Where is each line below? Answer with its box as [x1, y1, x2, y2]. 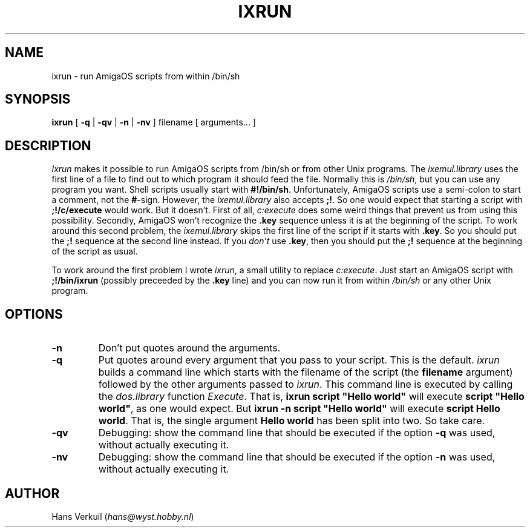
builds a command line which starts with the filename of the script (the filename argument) [98, 366, 513, 379]
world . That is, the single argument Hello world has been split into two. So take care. [98, 414, 485, 427]
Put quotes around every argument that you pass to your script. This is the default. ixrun [98, 354, 500, 367]
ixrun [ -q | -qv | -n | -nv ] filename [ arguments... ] [51, 117, 256, 128]
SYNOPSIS [5, 91, 71, 107]
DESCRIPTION [5, 138, 91, 153]
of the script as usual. [51, 246, 138, 257]
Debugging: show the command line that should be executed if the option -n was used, [98, 451, 496, 464]
